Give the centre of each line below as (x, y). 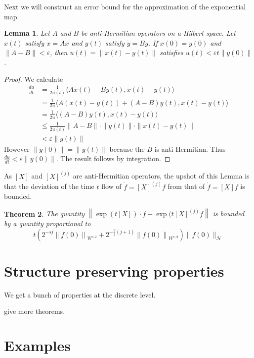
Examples (37, 345)
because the (127, 149)
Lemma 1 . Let (27, 33)
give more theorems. (35, 311)
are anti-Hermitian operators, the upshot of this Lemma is (161, 176)
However (17, 149)
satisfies (171, 52)
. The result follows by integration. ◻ (113, 158)
